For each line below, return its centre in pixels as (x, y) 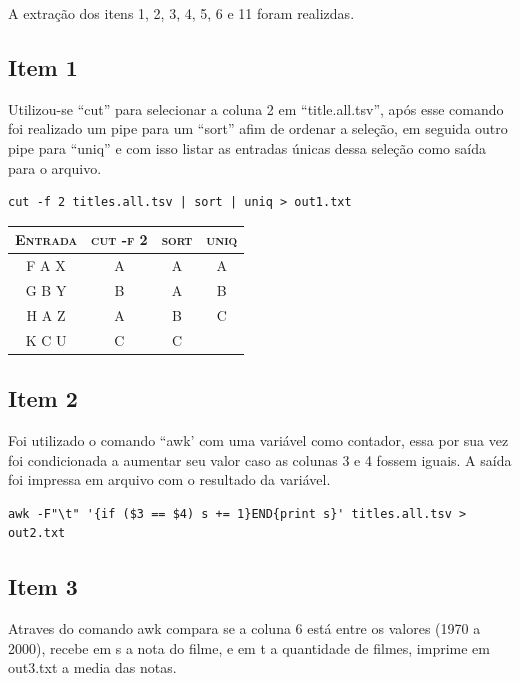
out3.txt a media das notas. (92, 667)
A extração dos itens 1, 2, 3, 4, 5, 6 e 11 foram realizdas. (181, 13)
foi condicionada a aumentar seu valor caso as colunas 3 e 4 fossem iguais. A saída (260, 459)
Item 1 (43, 66)
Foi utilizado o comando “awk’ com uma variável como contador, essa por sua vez (258, 439)
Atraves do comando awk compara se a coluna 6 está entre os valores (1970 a (244, 628)
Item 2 (43, 398)
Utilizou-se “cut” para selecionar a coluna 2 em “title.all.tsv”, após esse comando (256, 108)
